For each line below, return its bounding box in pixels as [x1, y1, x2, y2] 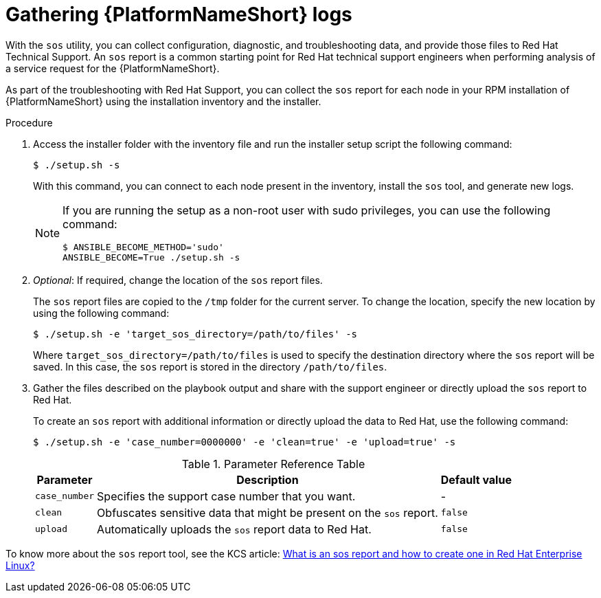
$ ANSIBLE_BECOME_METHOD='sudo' [63, 241, 224, 252]
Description [236, 472, 299, 487]
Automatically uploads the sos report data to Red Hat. [97, 522, 372, 536]
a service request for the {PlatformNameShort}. [5, 62, 220, 74]
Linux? [5, 559, 35, 571]
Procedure [5, 116, 53, 129]
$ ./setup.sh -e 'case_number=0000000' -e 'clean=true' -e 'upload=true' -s [33, 436, 456, 447]
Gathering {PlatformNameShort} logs [5, 3, 352, 26]
